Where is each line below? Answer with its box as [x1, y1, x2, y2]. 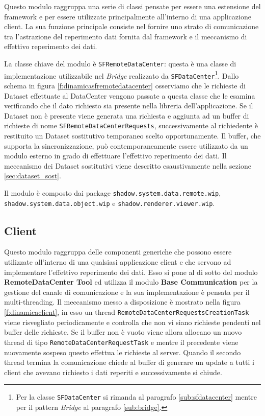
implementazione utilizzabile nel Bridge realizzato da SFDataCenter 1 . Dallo [4, 68, 239, 81]
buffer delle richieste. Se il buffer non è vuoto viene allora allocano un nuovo [4, 327, 242, 337]
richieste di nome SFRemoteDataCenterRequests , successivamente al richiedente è [4, 120, 258, 131]
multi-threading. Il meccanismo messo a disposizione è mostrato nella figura [4, 296, 241, 307]
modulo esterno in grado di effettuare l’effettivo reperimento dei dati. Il [4, 150, 227, 161]
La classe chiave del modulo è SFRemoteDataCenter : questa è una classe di [4, 58, 236, 68]
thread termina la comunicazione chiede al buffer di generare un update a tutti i [4, 357, 254, 367]
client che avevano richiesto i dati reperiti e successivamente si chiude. [4, 366, 222, 377]
